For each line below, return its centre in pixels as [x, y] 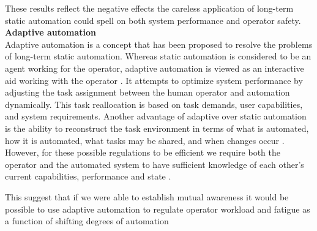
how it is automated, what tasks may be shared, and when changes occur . [145, 140]
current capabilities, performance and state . [88, 176]
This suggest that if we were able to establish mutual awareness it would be [147, 196]
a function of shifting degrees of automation [87, 221]
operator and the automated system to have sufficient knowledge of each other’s [155, 164]
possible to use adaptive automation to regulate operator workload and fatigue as [158, 209]
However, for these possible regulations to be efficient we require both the [143, 152]
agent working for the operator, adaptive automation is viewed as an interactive [155, 68]
